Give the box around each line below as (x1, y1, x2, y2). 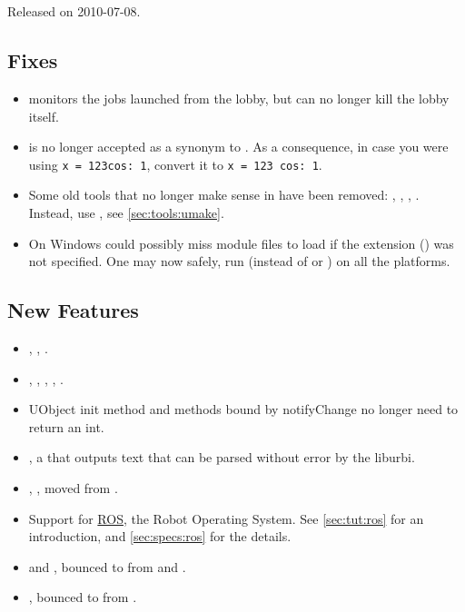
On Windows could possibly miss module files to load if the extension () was (28, 233, 454, 252)
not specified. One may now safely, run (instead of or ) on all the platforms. (28, 252, 450, 271)
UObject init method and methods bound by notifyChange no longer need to (28, 400, 459, 419)
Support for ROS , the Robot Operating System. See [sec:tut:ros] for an (28, 508, 424, 528)
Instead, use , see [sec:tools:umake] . (28, 203, 224, 222)
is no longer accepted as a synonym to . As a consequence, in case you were (28, 137, 449, 156)
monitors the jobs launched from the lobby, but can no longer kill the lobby (28, 88, 450, 107)
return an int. (28, 417, 104, 436)
